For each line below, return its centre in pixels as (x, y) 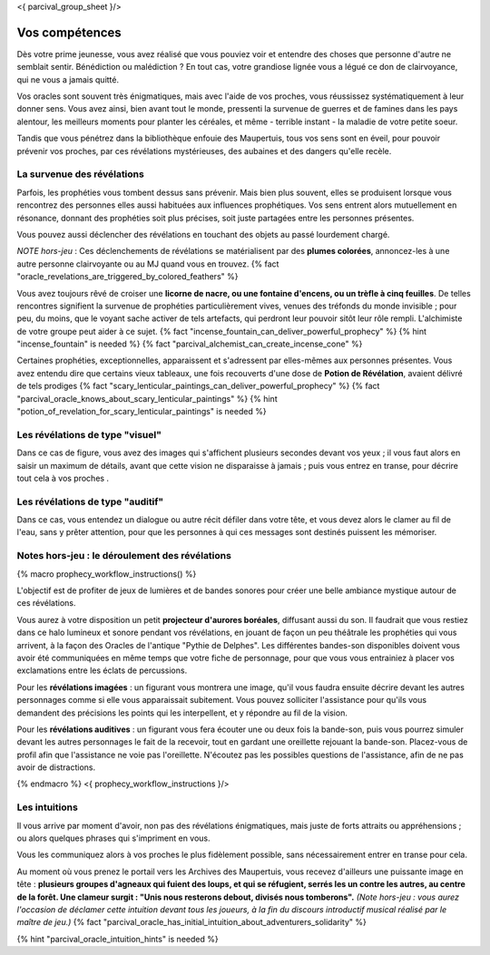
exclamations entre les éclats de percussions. (102, 670)
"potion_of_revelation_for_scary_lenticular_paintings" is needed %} (142, 412)
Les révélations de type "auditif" (90, 502)
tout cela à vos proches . (63, 478)
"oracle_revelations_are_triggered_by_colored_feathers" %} (127, 277)
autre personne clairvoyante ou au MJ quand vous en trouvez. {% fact (148, 264)
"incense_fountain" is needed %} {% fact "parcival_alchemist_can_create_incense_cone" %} (190, 344)
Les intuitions (48, 807)
